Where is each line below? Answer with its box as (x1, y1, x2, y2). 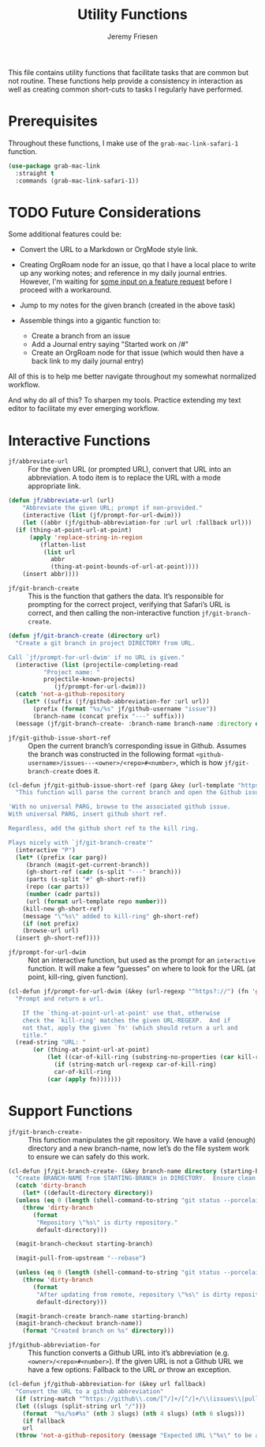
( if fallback (22, 1417, 65, 1425)
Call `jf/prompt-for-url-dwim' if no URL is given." (8, 654, 185, 661)
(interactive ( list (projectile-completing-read (15, 661, 178, 669)
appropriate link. (28, 481, 81, 491)
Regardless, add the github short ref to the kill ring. (8, 824, 200, 832)
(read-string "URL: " (15, 1038, 87, 1046)
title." (22, 1031, 47, 1039)
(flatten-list (39, 541, 87, 548)
